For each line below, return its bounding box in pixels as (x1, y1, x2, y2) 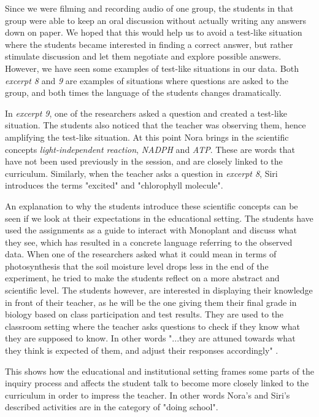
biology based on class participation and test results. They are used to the (5, 308, 284, 321)
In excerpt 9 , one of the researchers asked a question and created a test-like (5, 106, 287, 119)
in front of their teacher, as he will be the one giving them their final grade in (5, 295, 297, 308)
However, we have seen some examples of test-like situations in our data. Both (5, 61, 299, 74)
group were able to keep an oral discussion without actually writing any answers (5, 14, 306, 26)
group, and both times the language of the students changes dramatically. (5, 86, 282, 99)
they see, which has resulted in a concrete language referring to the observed (5, 235, 293, 248)
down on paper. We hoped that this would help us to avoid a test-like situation (5, 26, 302, 39)
